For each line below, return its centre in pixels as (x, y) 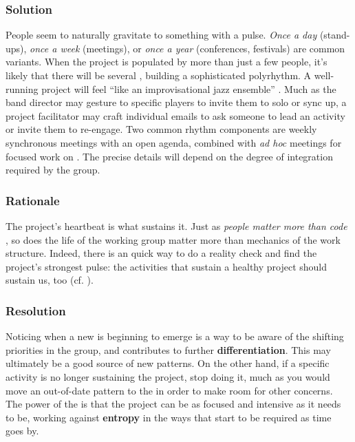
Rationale (33, 200)
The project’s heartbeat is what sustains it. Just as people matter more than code (176, 225)
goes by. (22, 431)
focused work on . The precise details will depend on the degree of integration (169, 156)
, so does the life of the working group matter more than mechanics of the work (173, 239)
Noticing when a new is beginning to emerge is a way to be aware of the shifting (175, 336)
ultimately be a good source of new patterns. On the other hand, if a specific (168, 363)
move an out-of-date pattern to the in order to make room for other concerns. (169, 390)
